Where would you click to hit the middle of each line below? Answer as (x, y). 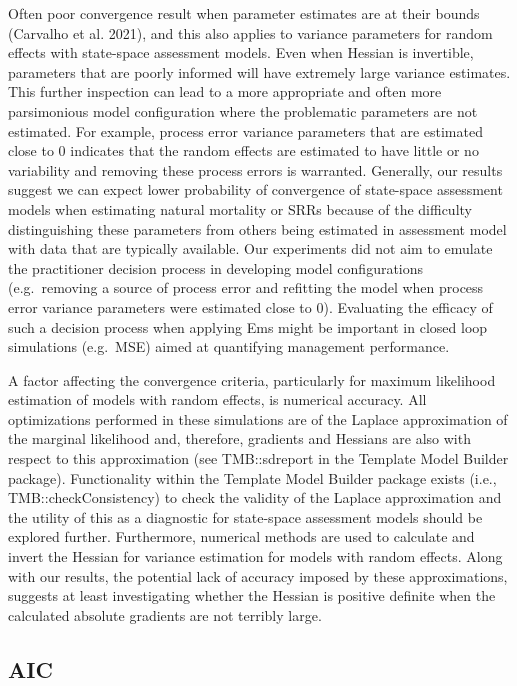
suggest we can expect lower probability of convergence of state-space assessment (255, 189)
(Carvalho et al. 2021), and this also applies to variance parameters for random (250, 32)
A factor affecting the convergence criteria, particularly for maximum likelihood (252, 379)
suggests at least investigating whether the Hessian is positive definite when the (252, 595)
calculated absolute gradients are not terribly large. (165, 614)
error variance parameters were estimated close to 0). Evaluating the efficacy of (250, 306)
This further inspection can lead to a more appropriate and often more (225, 91)
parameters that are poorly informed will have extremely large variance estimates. (259, 71)
